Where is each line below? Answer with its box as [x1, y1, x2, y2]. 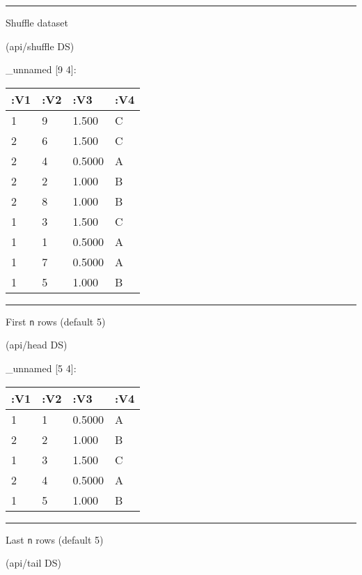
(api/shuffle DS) [6, 38, 74, 53]
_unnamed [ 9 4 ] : [6, 62, 77, 77]
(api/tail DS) [6, 555, 61, 570]
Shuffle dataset [6, 15, 68, 29]
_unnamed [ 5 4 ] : [6, 361, 77, 376]
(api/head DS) [6, 337, 68, 352]
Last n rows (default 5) [6, 532, 104, 546]
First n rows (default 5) [6, 314, 106, 328]
